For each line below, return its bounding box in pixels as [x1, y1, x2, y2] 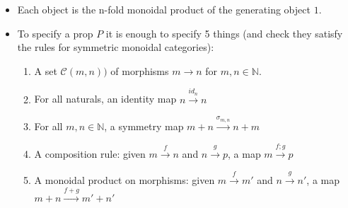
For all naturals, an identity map [34, 91, 177, 106]
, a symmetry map [104, 119, 184, 134]
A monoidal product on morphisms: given [34, 173, 215, 187]
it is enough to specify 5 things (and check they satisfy [105, 25, 343, 40]
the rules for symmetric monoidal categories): [17, 40, 214, 54]
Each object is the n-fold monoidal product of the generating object [17, 2, 311, 16]
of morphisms [110, 63, 169, 78]
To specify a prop [17, 25, 93, 40]
